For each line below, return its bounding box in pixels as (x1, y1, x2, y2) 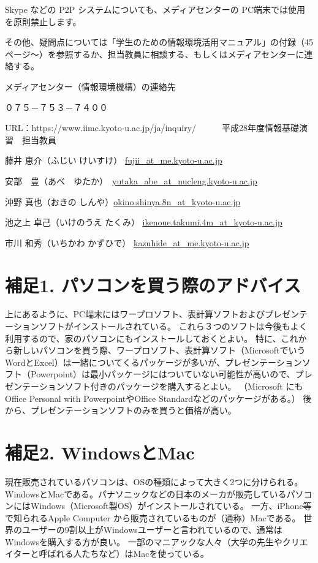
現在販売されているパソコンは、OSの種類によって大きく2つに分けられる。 (5, 475, 303, 488)
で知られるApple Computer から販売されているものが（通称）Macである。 (5, 511, 301, 524)
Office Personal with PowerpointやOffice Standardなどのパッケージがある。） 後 (5, 391, 312, 404)
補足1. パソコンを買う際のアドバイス (5, 272, 301, 297)
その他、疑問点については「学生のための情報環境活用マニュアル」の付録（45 (5, 36, 313, 48)
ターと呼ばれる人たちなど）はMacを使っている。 (13, 547, 209, 560)
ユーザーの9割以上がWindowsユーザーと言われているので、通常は (21, 523, 282, 536)
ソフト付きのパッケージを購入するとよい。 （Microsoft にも (64, 380, 303, 392)
